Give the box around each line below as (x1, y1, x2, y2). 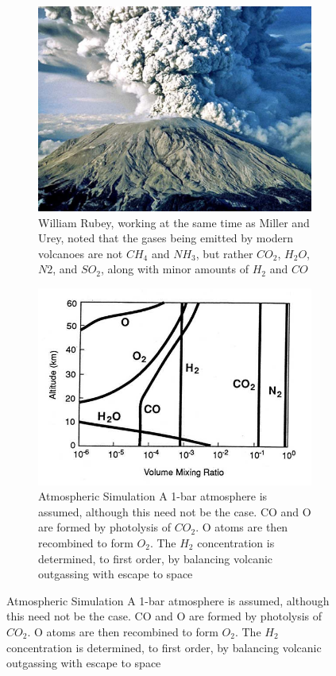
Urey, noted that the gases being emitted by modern (38, 230, 294, 246)
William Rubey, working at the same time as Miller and (38, 214, 310, 230)
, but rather (195, 245, 253, 261)
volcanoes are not (38, 245, 123, 261)
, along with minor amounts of (101, 261, 249, 277)
